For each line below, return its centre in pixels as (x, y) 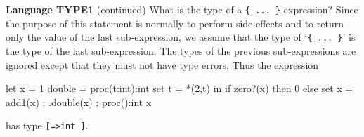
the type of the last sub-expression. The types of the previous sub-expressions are (181, 50)
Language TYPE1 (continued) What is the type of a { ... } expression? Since (182, 9)
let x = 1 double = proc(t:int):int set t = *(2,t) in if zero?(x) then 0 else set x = (180, 88)
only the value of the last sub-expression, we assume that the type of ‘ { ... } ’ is (181, 37)
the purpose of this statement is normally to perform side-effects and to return (175, 23)
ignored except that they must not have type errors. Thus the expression (162, 64)
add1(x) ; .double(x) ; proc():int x (79, 102)
